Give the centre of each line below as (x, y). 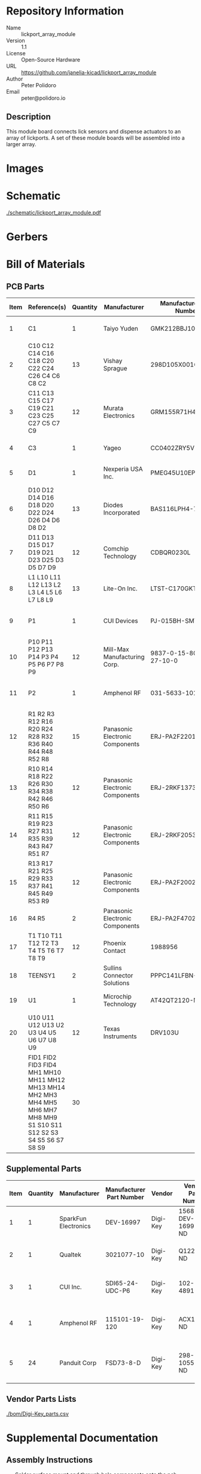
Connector (118, 976)
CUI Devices (121, 621)
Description (28, 117)
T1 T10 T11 (45, 936)
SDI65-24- (122, 1283)
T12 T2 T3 (43, 943)
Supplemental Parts (44, 1169)
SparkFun (73, 1219)
